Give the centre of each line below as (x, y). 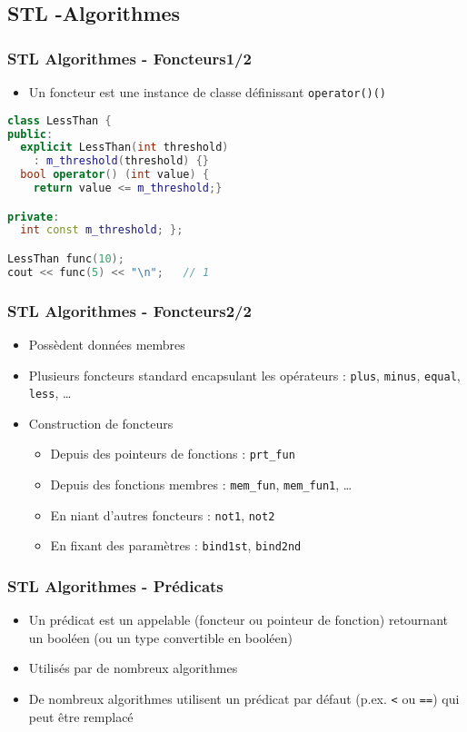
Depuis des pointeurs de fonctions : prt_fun (173, 454)
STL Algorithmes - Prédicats (115, 585)
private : (34, 217)
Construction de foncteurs (101, 423)
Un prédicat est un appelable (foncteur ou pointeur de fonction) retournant (238, 620)
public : (30, 134)
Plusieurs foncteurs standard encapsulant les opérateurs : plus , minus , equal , (244, 375)
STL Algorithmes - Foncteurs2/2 (129, 310)
